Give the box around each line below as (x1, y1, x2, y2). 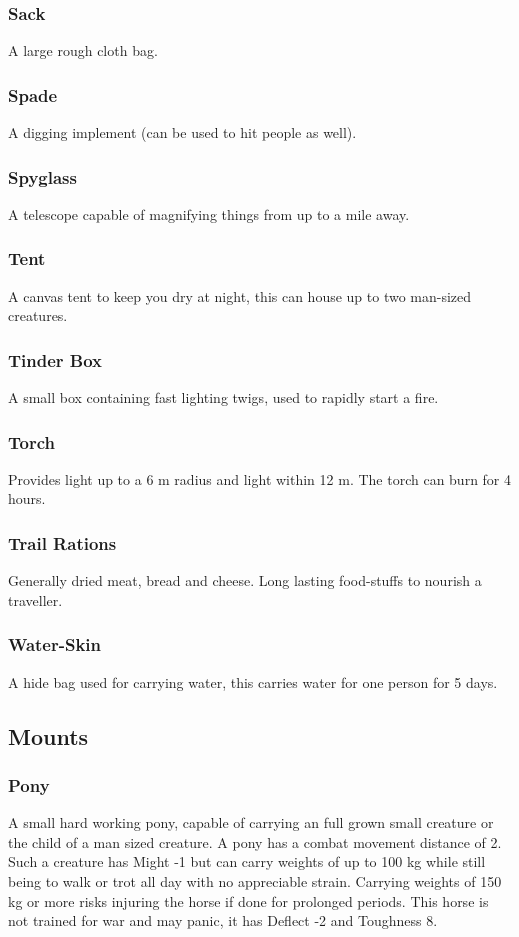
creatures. (8, 305, 68, 326)
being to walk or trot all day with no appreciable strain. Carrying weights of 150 (8, 871, 502, 892)
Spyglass (8, 164, 77, 189)
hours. (8, 488, 46, 509)
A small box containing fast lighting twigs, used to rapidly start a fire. (8, 387, 439, 408)
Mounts (8, 720, 89, 751)
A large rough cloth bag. (8, 40, 158, 61)
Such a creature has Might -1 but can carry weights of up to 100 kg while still (8, 851, 486, 872)
